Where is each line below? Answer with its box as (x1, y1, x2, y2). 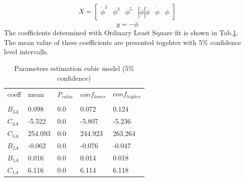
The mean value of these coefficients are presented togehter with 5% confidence (4, 37, 242, 47)
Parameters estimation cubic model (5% (14, 63, 134, 73)
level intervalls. (4, 46, 49, 57)
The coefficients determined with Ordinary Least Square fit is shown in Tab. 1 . (4, 27, 239, 38)
